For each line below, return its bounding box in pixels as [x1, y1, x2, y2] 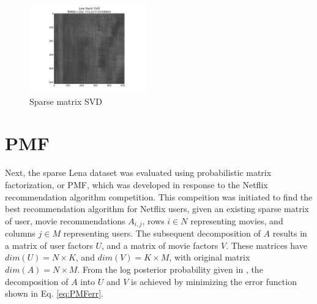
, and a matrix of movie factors [102, 238, 218, 251]
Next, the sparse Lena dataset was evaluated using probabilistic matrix [5, 166, 272, 179]
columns [5, 227, 35, 240]
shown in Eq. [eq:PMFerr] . [5, 287, 104, 300]
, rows [142, 214, 165, 227]
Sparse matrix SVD [29, 94, 102, 107]
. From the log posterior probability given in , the [77, 263, 263, 276]
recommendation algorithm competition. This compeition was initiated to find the [5, 190, 313, 203]
